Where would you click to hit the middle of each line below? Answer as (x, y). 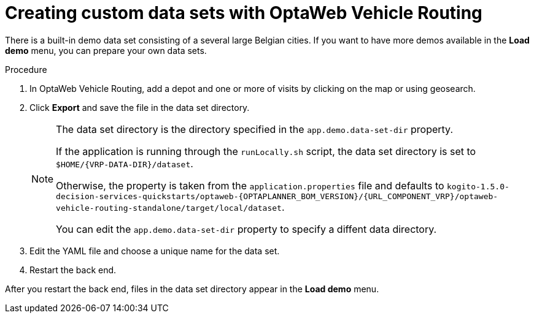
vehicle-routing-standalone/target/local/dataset (169, 208)
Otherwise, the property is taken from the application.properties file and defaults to (250, 185)
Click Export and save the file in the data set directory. (140, 107)
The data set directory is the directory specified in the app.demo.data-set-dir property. (255, 129)
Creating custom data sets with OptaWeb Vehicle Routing (244, 13)
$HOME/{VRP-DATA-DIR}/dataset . (125, 163)
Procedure (26, 69)
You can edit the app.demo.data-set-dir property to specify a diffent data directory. (246, 229)
